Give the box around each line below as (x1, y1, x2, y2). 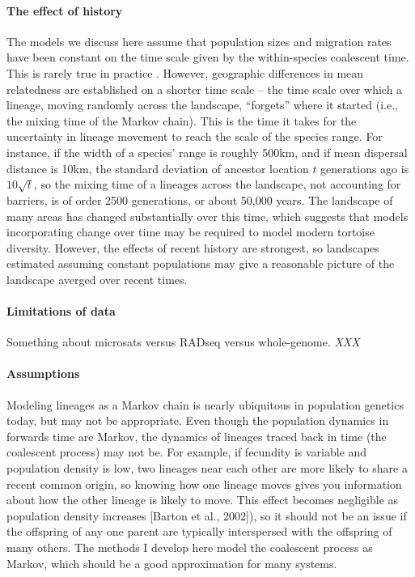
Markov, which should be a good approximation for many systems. (6, 554, 337, 571)
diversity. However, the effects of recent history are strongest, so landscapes (6, 239, 379, 256)
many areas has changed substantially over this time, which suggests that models (6, 207, 409, 224)
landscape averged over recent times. (6, 270, 188, 287)
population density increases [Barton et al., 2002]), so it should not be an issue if (6, 507, 407, 524)
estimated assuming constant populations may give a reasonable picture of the (6, 255, 395, 272)
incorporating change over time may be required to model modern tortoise (6, 223, 375, 240)
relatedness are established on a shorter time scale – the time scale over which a (6, 80, 403, 97)
